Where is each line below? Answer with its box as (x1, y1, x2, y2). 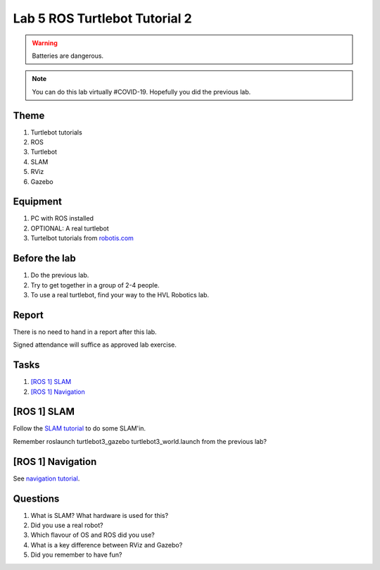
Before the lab (13, 252, 77, 264)
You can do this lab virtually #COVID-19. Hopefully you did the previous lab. (32, 87, 251, 96)
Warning (32, 39, 58, 47)
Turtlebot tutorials (30, 128, 82, 137)
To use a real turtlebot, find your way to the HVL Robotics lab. (30, 290, 210, 299)
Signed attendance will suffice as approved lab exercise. (13, 340, 177, 349)
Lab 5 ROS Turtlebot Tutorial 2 (13, 11, 193, 26)
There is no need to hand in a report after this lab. (13, 328, 158, 336)
